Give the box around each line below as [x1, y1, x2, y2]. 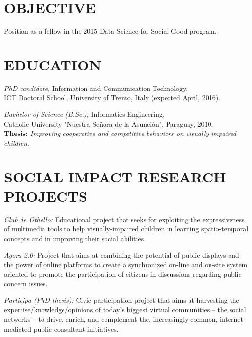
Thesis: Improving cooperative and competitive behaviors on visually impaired [4, 128, 236, 138]
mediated [4, 323, 31, 334]
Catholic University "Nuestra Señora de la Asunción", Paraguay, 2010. [4, 118, 213, 129]
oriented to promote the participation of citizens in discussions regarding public [4, 269, 242, 279]
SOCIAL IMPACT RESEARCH [4, 166, 226, 186]
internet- [220, 314, 246, 324]
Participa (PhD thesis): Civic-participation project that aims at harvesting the [4, 294, 239, 305]
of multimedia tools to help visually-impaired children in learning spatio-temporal [4, 224, 249, 234]
